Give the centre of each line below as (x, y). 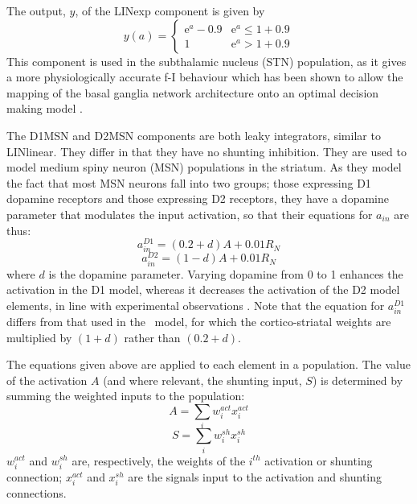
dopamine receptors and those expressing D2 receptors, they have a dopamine (198, 198)
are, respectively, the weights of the (159, 460)
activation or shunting (319, 460)
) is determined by (358, 380)
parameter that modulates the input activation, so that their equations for (190, 214)
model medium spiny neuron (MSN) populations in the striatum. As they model (204, 167)
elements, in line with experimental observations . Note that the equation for (196, 305)
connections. (37, 492)
